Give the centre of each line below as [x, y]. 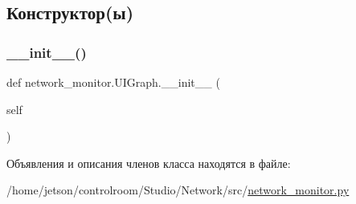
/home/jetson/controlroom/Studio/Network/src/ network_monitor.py [178, 190]
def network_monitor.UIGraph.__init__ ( [113, 82]
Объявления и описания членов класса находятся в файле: [149, 163]
